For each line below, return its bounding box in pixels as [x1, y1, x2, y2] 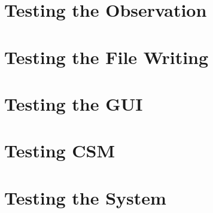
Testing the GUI [4, 91, 143, 115]
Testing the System [4, 185, 166, 209]
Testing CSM [4, 138, 115, 163]
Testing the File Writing [4, 44, 209, 69]
